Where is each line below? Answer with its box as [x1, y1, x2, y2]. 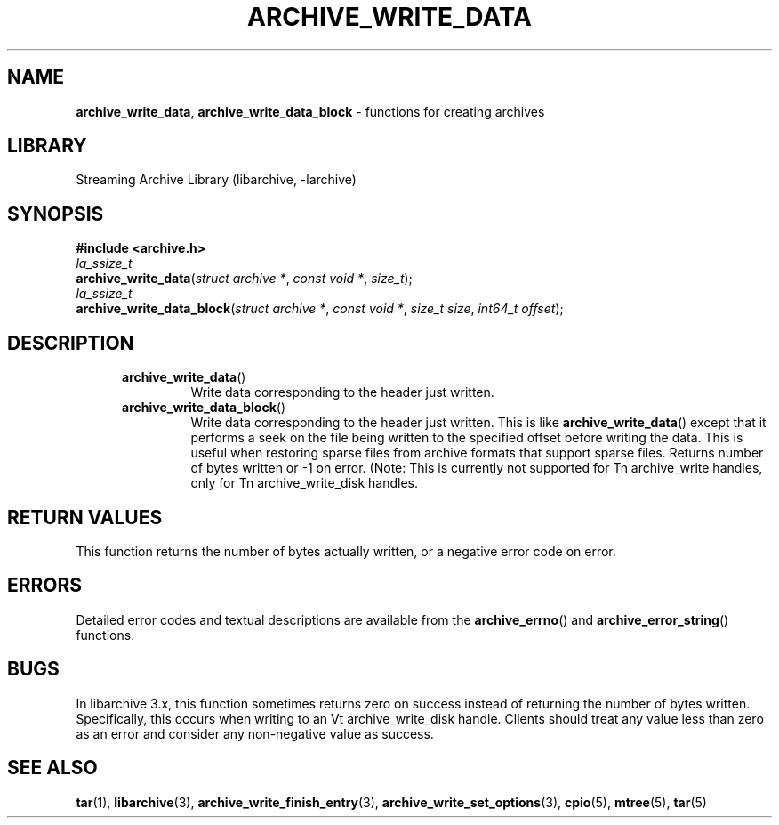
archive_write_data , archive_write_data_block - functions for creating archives [76, 103, 545, 119]
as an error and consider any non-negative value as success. [76, 725, 434, 741]
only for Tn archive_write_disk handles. [190, 475, 419, 491]
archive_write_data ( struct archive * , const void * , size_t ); [76, 271, 413, 287]
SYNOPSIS [7, 202, 104, 225]
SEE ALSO [7, 756, 98, 780]
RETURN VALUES [7, 506, 163, 529]
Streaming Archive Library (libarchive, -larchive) [76, 172, 357, 188]
